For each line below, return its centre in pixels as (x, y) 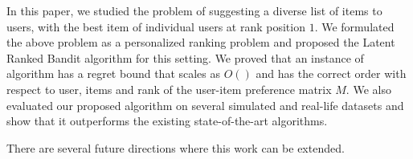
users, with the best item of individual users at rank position (156, 26)
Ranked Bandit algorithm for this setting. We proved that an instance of (185, 57)
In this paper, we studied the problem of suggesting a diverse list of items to (194, 10)
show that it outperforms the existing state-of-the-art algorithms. (167, 121)
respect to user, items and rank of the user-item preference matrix (169, 89)
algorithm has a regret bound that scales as (114, 73)
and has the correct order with (331, 73)
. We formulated (354, 26)
